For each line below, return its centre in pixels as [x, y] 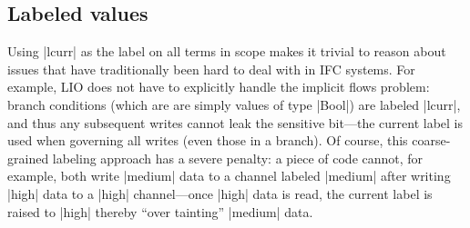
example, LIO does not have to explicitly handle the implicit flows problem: [219, 87]
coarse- [431, 140]
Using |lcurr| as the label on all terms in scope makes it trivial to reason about [227, 51]
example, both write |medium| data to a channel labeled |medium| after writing [229, 176]
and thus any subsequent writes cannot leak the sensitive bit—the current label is [235, 122]
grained [28, 158]
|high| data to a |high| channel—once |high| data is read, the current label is [220, 193]
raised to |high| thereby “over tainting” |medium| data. [160, 211]
